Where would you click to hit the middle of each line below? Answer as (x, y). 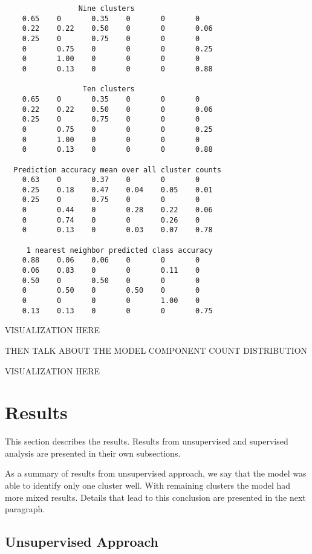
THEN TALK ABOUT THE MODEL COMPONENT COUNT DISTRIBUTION (156, 350)
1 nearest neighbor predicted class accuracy (119, 250)
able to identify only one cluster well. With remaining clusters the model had (148, 485)
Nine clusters (106, 8)
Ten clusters (109, 89)
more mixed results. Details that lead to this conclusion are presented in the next (155, 497)
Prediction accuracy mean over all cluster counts (117, 170)
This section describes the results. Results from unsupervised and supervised (147, 441)
